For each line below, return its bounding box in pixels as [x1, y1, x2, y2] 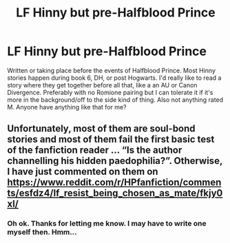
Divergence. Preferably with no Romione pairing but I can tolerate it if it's [7, 88, 213, 96]
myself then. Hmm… [7, 227, 77, 237]
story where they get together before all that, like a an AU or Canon [7, 81, 198, 89]
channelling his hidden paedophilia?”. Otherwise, [7, 155, 222, 167]
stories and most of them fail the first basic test [7, 134, 215, 145]
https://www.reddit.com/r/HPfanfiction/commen [7, 177, 222, 189]
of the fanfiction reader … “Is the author [7, 145, 182, 156]
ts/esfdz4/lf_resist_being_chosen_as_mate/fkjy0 [7, 187, 223, 199]
